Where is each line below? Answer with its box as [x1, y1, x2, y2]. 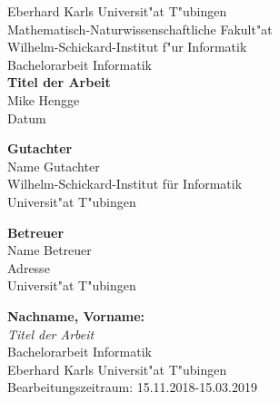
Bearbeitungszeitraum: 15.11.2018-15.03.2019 [7, 377, 257, 397]
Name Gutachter [7, 156, 100, 175]
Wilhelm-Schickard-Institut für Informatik [7, 174, 243, 193]
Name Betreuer [7, 240, 92, 260]
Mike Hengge [7, 90, 80, 109]
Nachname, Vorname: [7, 306, 145, 325]
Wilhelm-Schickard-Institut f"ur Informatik [7, 37, 247, 56]
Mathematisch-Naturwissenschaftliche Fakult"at [7, 19, 273, 38]
